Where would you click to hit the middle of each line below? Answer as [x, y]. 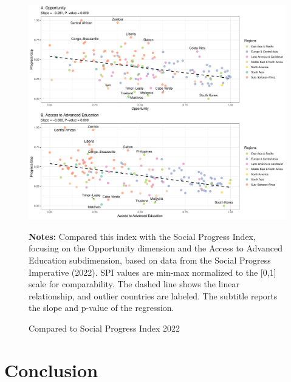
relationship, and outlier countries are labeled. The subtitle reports [153, 295]
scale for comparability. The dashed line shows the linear [134, 284]
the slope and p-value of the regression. [101, 308]
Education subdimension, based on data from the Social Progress [150, 260]
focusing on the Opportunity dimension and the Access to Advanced [156, 248]
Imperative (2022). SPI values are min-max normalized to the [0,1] [152, 272]
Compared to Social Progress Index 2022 [104, 328]
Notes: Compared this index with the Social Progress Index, [142, 236]
